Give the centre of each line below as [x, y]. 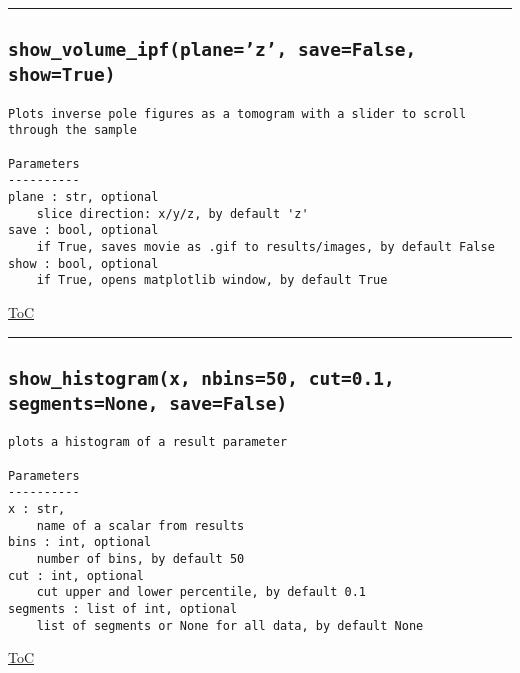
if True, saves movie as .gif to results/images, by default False [265, 247]
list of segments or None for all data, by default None [230, 625]
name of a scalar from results [140, 525]
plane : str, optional [83, 197]
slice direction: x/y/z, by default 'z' [172, 213]
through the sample [72, 130]
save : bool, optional [83, 230]
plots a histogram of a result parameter [148, 442]
